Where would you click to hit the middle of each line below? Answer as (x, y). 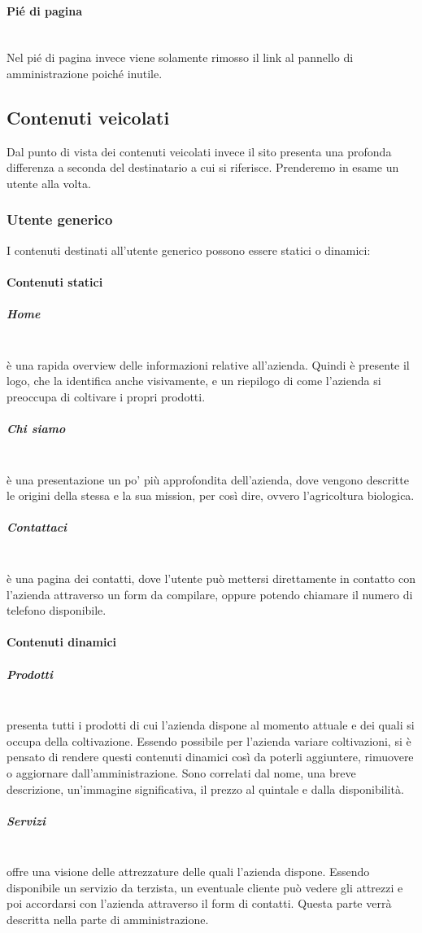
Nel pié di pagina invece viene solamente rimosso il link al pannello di (180, 57)
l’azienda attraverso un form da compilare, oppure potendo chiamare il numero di (210, 594)
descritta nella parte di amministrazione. (108, 920)
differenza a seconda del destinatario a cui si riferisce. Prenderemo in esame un (203, 167)
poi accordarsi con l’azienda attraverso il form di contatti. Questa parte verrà (199, 903)
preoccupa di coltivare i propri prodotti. (106, 396)
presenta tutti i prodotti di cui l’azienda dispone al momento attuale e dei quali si (211, 725)
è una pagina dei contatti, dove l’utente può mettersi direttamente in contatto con (211, 578)
